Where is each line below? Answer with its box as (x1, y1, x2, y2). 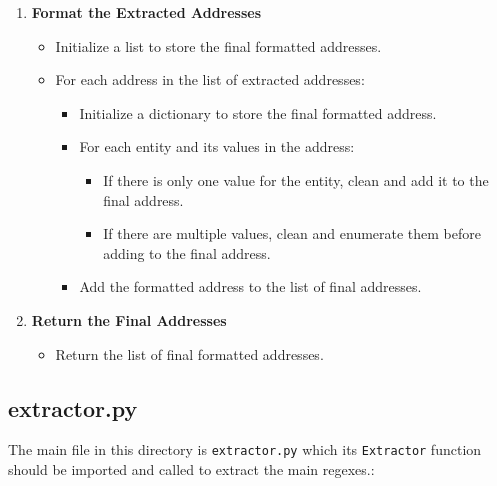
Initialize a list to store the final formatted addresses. (55, 35, 382, 56)
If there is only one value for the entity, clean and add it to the (103, 169, 489, 190)
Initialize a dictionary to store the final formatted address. (79, 102, 437, 123)
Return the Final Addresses (31, 309, 227, 330)
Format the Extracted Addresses (31, 2, 262, 22)
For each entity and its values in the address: (79, 136, 355, 157)
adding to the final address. (103, 242, 271, 263)
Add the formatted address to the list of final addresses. (79, 276, 422, 297)
